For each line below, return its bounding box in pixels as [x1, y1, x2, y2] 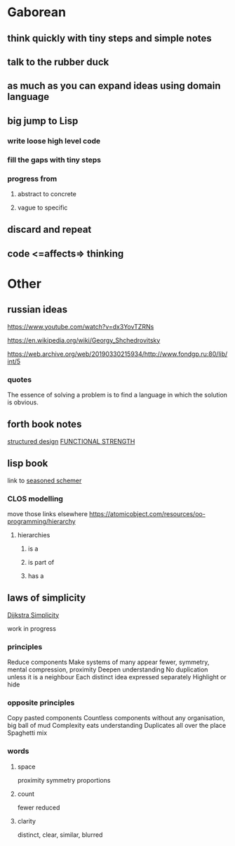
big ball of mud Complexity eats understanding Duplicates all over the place [7, 722, 227, 730]
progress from [7, 174, 58, 184]
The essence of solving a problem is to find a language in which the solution [7, 390, 228, 399]
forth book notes [7, 418, 82, 430]
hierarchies [17, 530, 51, 539]
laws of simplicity [7, 592, 86, 604]
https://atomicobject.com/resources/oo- [88, 509, 206, 518]
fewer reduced [17, 803, 60, 812]
